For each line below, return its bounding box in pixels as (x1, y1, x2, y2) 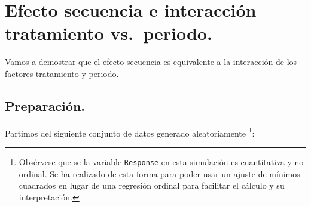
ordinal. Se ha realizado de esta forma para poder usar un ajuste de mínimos (19, 167, 300, 180)
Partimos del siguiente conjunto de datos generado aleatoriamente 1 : (5, 125, 255, 139)
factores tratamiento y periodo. (5, 67, 119, 79)
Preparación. (5, 96, 86, 115)
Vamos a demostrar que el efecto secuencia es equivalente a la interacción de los (5, 55, 297, 68)
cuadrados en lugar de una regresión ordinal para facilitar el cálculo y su (19, 179, 285, 191)
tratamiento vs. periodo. (5, 21, 212, 45)
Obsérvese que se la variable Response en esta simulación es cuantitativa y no (19, 155, 304, 168)
